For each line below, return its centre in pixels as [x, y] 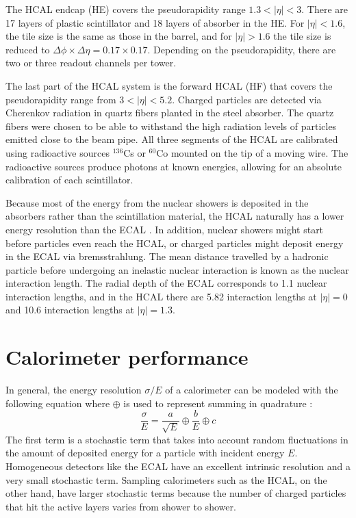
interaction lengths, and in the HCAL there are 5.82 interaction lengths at [161, 296]
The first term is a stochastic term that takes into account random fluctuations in [177, 439]
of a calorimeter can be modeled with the [252, 390]
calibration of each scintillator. [69, 180]
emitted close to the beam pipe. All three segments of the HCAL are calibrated [172, 139]
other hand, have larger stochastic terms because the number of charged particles [176, 493]
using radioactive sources [58, 152]
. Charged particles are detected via [247, 99]
